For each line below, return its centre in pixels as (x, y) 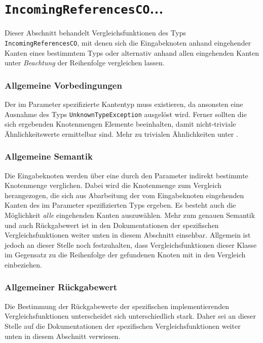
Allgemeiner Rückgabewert (61, 287)
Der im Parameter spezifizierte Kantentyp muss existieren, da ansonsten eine (124, 104)
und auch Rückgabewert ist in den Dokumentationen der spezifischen (112, 225)
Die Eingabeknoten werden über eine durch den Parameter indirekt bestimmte (126, 175)
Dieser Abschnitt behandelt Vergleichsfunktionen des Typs (96, 33)
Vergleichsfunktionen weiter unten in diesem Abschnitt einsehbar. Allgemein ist (128, 235)
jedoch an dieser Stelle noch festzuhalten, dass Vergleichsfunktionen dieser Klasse (131, 244)
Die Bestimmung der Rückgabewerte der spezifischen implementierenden (117, 306)
